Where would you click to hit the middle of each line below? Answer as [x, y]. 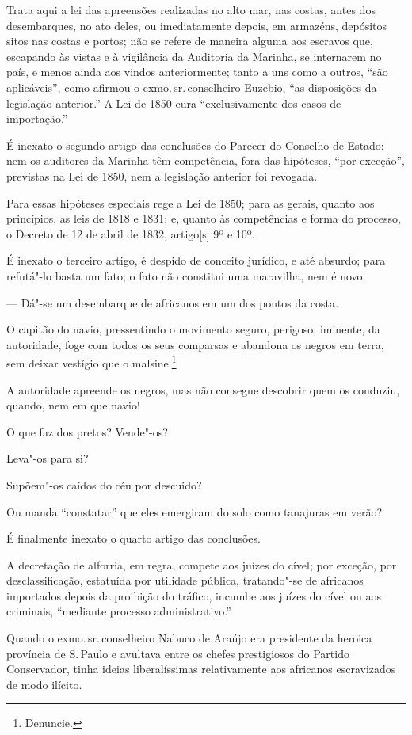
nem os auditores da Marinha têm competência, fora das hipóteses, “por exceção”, [206, 160]
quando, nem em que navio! [73, 405]
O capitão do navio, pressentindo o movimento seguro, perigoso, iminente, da [193, 329]
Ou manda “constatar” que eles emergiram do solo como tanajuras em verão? [195, 511]
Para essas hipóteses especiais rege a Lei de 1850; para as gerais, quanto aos [191, 202]
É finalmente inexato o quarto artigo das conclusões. [134, 538]
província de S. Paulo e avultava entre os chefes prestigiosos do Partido [178, 653]
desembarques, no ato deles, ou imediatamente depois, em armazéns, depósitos [197, 25]
